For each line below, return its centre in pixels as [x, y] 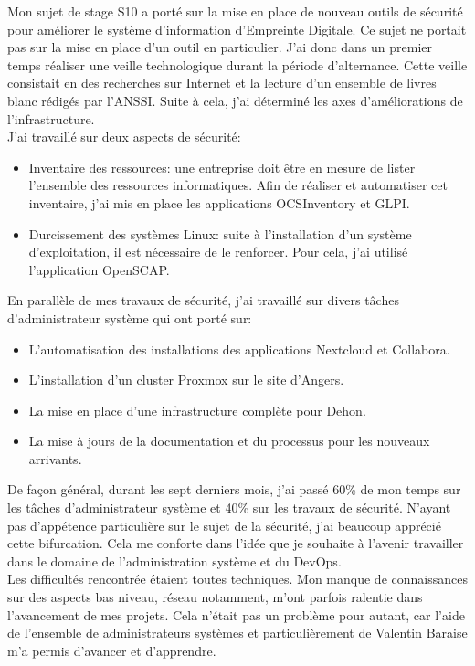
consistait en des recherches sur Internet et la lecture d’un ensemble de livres [222, 83]
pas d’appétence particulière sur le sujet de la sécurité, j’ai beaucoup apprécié [224, 525]
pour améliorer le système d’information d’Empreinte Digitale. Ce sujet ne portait [237, 29]
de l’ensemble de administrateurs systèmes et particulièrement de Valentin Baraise [237, 633]
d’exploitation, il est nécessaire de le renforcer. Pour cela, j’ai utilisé [218, 252]
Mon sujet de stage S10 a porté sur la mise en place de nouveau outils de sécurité [235, 11]
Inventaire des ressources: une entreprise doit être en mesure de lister [222, 167]
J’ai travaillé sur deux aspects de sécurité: [124, 137]
